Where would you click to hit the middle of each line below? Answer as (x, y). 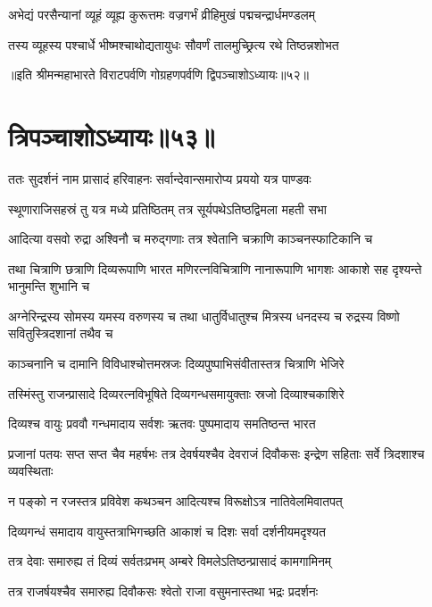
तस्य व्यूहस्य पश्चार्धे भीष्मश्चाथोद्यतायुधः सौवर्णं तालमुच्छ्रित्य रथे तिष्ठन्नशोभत (174, 44)
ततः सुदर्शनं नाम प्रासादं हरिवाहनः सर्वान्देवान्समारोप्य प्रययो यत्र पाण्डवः (160, 178)
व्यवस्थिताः (31, 471)
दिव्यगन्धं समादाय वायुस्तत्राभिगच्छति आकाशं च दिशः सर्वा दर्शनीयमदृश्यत (167, 531)
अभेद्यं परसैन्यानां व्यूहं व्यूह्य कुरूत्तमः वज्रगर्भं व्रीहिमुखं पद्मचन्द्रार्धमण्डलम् (162, 14)
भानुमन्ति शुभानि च (49, 286)
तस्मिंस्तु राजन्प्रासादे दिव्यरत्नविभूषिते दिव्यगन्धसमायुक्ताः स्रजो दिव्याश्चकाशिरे (176, 393)
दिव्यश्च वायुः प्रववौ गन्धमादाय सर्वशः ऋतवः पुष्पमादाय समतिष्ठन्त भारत (162, 424)
